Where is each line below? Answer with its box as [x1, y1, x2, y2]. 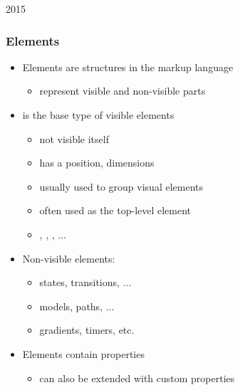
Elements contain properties [22, 346, 145, 361]
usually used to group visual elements [39, 179, 203, 194]
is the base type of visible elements [22, 107, 174, 122]
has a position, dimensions [39, 155, 155, 170]
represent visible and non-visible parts [39, 83, 206, 98]
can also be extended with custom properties [39, 370, 235, 385]
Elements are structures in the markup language [22, 59, 234, 74]
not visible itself [39, 131, 109, 146]
